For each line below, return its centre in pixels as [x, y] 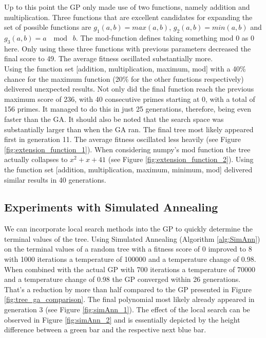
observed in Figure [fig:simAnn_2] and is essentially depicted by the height [122, 319]
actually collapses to [36, 159]
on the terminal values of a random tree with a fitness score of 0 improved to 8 [128, 249]
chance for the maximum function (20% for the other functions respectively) [124, 78]
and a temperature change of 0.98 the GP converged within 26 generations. [122, 279]
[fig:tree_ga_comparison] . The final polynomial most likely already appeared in [129, 299]
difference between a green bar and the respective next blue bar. [105, 330]
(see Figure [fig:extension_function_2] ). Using [181, 159]
